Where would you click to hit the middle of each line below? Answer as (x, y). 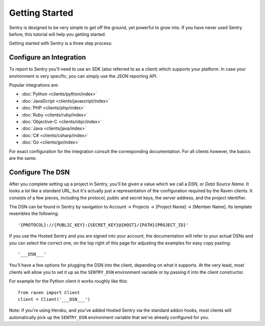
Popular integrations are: (34, 85)
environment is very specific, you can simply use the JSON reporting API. (83, 76)
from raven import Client (49, 292)
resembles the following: (34, 213)
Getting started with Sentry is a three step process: (61, 43)
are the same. (23, 158)
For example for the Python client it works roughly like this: (68, 281)
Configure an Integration (47, 57)
